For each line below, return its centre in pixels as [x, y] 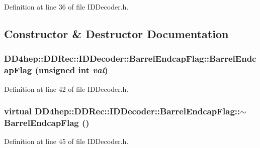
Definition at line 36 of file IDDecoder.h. [66, 7]
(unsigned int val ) [71, 70]
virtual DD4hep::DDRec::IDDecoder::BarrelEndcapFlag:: [122, 111]
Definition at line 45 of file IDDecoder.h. [66, 141]
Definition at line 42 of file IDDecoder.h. [66, 89]
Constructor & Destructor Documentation [116, 33]
